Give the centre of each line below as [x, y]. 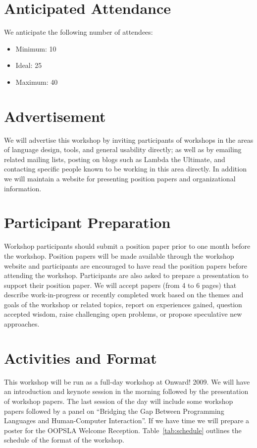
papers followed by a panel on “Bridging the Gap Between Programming [114, 411]
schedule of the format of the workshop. [64, 440]
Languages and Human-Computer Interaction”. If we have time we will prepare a [127, 420]
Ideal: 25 [29, 65]
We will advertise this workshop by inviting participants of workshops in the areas [129, 140]
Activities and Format [80, 358]
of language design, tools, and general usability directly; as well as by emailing [123, 149]
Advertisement [55, 116]
